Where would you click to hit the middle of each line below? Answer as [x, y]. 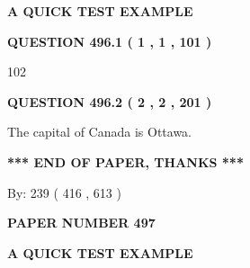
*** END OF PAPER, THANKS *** [125, 161]
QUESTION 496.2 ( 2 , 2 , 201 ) [110, 101]
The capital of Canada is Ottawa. [100, 132]
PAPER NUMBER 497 [81, 223]
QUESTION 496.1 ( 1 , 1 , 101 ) [110, 41]
